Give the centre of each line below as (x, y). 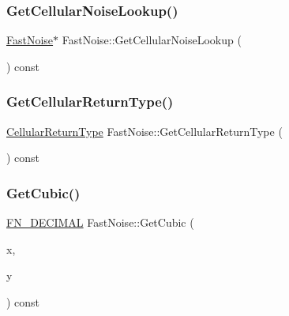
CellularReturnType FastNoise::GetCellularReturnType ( (144, 131)
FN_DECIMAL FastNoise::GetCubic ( (100, 222)
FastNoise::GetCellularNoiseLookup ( (152, 40)
